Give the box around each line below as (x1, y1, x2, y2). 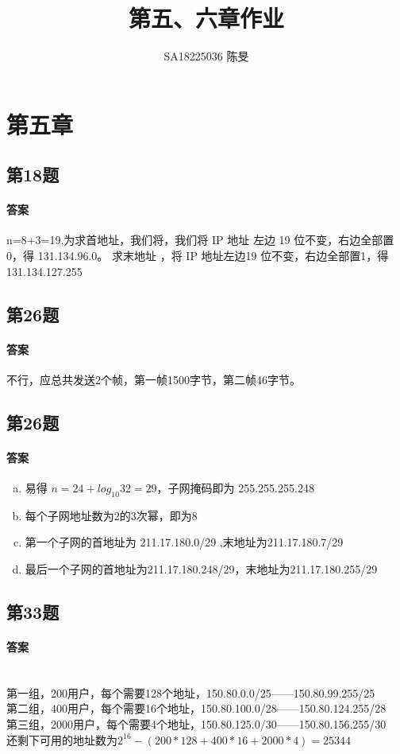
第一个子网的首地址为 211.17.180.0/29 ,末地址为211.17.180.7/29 (25, 534, 344, 550)
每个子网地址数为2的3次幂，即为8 (25, 507, 198, 523)
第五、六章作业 (128, 2, 284, 34)
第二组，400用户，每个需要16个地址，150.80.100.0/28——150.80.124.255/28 (6, 700, 387, 717)
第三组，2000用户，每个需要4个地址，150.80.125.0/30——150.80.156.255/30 (6, 715, 387, 732)
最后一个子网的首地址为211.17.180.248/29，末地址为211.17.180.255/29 (25, 561, 378, 577)
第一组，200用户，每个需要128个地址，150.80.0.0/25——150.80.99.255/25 (6, 684, 375, 701)
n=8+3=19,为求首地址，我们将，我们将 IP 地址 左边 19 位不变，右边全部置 (6, 231, 394, 248)
